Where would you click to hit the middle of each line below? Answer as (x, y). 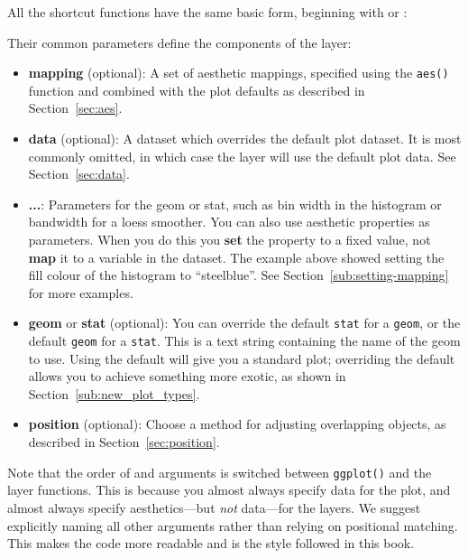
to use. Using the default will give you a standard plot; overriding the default (242, 358)
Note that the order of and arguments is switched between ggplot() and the (220, 472)
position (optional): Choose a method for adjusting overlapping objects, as (237, 424)
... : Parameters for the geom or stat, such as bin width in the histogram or (235, 204)
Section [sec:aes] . (75, 108)
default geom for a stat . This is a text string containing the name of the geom (244, 341)
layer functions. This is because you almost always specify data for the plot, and (229, 490)
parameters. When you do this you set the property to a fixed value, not (229, 239)
